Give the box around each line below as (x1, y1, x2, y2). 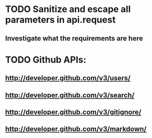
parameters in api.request (5, 14, 116, 25)
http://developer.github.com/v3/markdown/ (5, 125, 147, 133)
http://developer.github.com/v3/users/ (5, 74, 131, 82)
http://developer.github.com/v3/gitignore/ (5, 107, 141, 116)
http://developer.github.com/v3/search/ (5, 91, 134, 99)
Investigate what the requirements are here (5, 34, 143, 42)
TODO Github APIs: (5, 54, 86, 65)
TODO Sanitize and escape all (5, 3, 131, 15)
